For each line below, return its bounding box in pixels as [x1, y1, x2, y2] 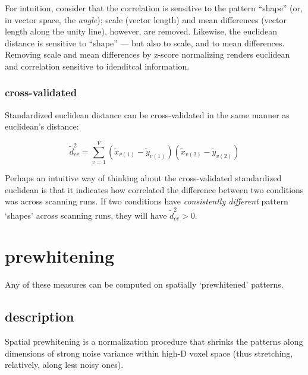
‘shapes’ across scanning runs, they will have [5, 209, 167, 221]
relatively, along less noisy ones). [5, 358, 124, 371]
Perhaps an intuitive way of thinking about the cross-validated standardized [5, 172, 282, 184]
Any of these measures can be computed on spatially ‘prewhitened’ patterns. [5, 278, 284, 291]
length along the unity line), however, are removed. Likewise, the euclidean [5, 25, 278, 37]
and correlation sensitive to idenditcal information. [5, 59, 190, 72]
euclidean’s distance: [5, 120, 79, 133]
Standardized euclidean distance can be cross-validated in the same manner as [5, 108, 290, 121]
